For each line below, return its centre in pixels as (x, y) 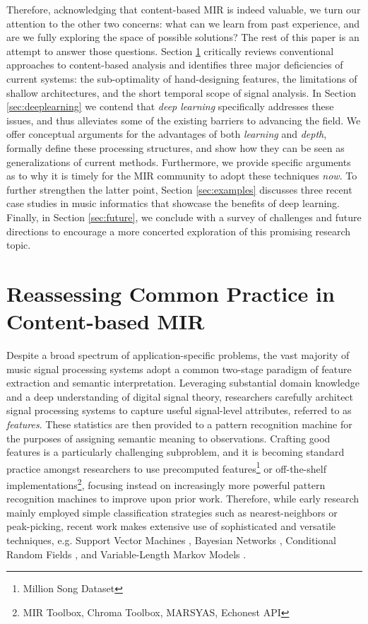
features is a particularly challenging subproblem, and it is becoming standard (176, 452)
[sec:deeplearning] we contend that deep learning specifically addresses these (170, 106)
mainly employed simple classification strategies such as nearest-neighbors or (172, 512)
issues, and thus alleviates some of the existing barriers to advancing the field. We (184, 120)
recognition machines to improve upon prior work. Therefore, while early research (183, 499)
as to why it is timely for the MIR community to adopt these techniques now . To (182, 176)
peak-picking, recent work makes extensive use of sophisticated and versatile (171, 526)
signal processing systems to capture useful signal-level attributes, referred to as (179, 410)
